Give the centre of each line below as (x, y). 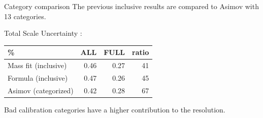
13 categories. (25, 16)
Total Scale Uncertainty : (43, 33)
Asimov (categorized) (41, 90)
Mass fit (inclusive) (37, 65)
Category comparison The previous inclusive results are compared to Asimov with (131, 6)
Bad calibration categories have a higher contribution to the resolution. (115, 109)
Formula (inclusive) (38, 77)
